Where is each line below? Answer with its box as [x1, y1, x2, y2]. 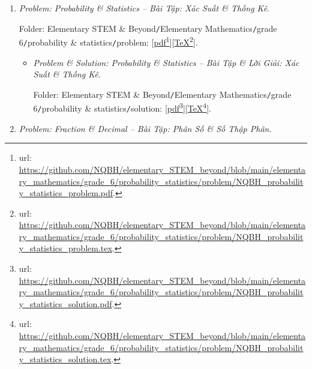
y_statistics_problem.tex [19, 242, 112, 254]
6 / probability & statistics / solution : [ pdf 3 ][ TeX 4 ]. [33, 100, 211, 115]
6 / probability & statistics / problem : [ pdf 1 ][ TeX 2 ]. [19, 34, 198, 48]
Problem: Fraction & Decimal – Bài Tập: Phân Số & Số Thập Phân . [19, 122, 272, 134]
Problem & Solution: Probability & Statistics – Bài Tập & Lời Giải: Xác [33, 56, 299, 68]
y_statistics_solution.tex [19, 353, 112, 365]
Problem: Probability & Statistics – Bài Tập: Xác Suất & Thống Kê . [19, 2, 269, 14]
